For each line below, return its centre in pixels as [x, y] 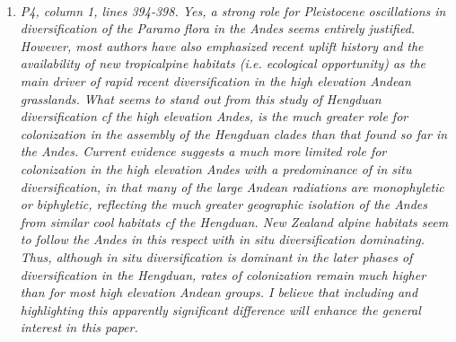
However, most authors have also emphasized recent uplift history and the [222, 45]
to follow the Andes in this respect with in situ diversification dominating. [222, 239]
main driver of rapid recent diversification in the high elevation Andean [215, 80]
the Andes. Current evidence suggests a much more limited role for [203, 151]
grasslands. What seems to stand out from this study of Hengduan [201, 98]
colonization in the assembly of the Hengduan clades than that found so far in [234, 133]
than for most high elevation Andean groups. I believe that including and [219, 292]
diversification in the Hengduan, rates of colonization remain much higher [223, 274]
